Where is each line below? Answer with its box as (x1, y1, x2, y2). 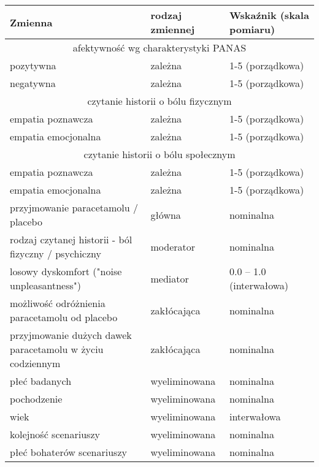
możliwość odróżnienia (10, 296, 106, 310)
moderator (150, 239, 196, 254)
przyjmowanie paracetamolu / (10, 200, 138, 215)
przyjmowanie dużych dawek (10, 328, 132, 342)
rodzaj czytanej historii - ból (10, 232, 133, 246)
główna (150, 207, 181, 222)
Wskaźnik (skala (229, 8, 309, 22)
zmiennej (150, 22, 195, 36)
